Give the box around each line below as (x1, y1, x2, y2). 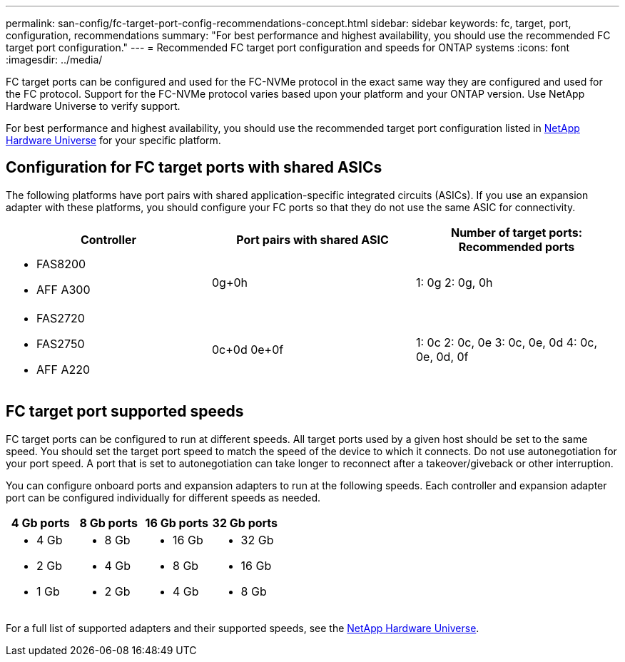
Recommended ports (458, 239, 575, 254)
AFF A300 (36, 282, 91, 297)
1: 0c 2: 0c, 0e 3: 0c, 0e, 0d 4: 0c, (415, 335, 597, 350)
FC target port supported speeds (6, 402, 244, 421)
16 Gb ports (145, 515, 208, 530)
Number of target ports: (450, 225, 583, 240)
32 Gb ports (212, 515, 278, 530)
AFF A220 (36, 362, 91, 377)
